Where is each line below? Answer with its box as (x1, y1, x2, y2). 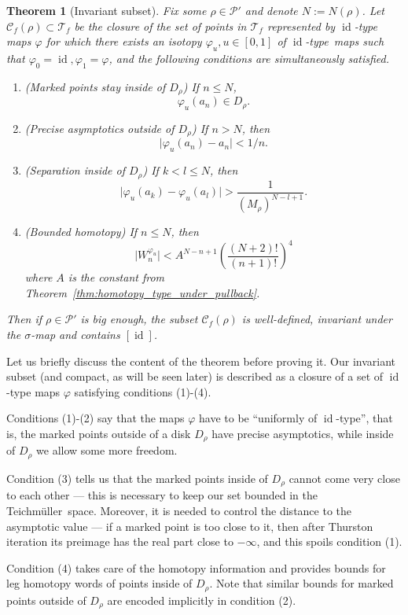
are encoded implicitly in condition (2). (107, 591, 296, 608)
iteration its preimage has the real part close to (6, 533, 233, 550)
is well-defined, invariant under (241, 311, 392, 327)
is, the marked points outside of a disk (6, 425, 191, 441)
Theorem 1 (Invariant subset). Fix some (6, 2, 207, 18)
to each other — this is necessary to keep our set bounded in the (6, 487, 318, 503)
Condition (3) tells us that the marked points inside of (6, 470, 268, 486)
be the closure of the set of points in (74, 17, 247, 34)
